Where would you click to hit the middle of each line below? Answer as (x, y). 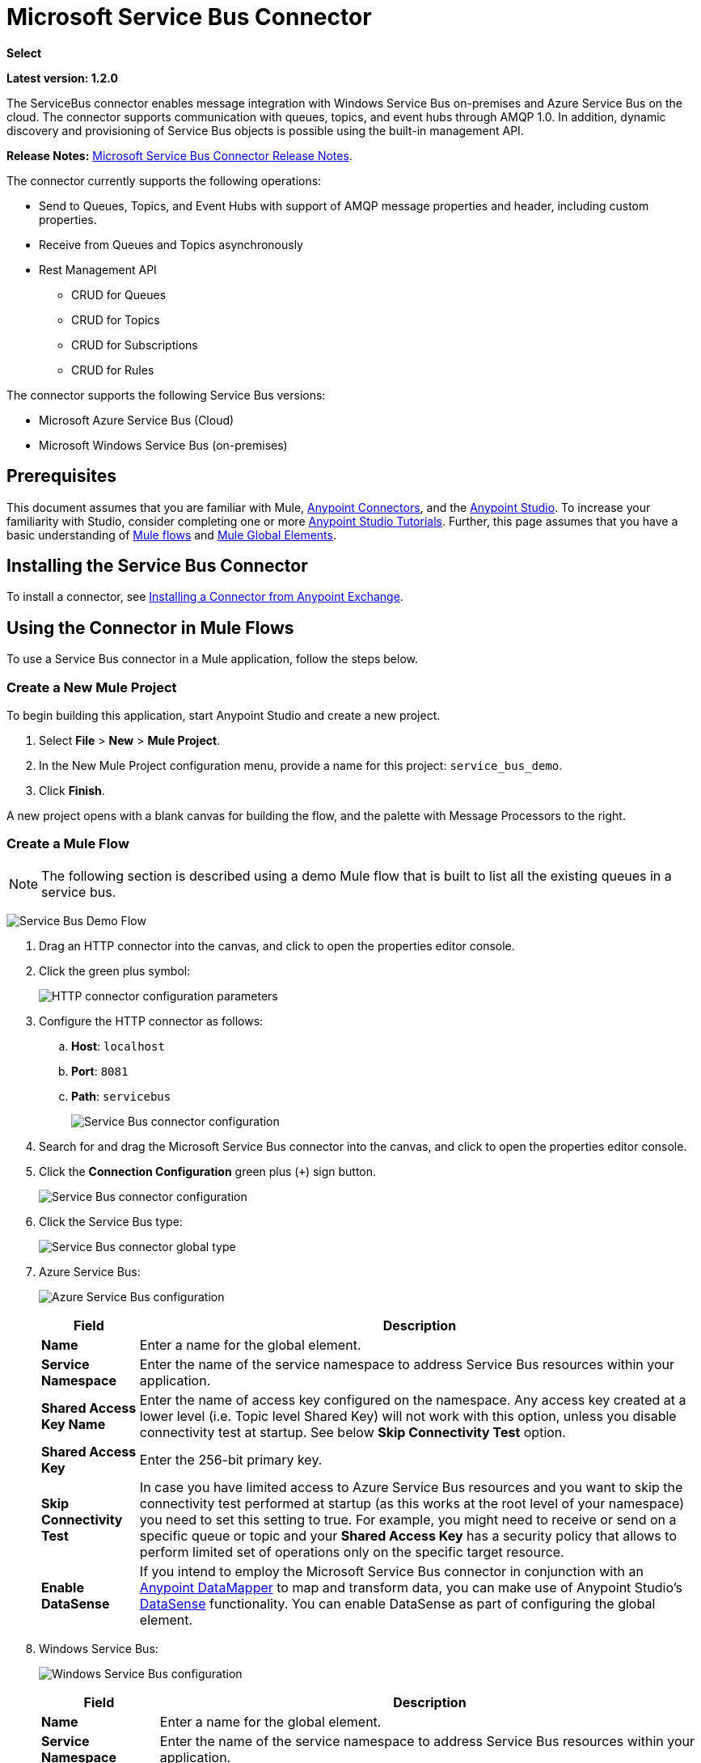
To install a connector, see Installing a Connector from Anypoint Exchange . (205, 597)
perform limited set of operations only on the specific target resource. (352, 1552)
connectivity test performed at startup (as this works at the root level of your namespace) (412, 1503)
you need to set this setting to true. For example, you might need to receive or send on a (408, 1519)
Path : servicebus (121, 1096)
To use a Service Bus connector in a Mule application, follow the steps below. (213, 659)
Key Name (74, 1424)
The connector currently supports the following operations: (164, 180)
